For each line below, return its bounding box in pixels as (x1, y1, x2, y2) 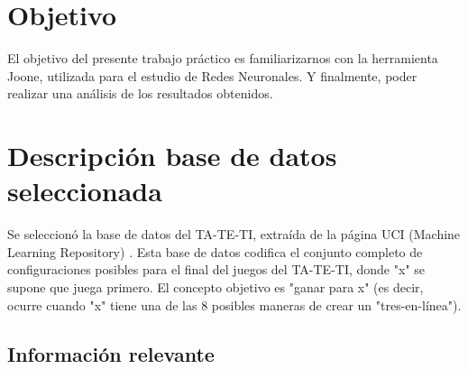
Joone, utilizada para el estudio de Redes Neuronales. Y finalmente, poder (7, 66, 418, 85)
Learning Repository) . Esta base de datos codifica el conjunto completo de (7, 242, 423, 261)
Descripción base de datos (7, 137, 337, 174)
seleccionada (7, 172, 162, 209)
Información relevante (7, 339, 215, 367)
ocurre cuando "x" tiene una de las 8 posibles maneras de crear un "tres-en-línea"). (7, 295, 462, 314)
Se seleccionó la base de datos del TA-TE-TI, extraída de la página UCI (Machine (7, 225, 461, 244)
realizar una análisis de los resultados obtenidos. (7, 84, 273, 103)
